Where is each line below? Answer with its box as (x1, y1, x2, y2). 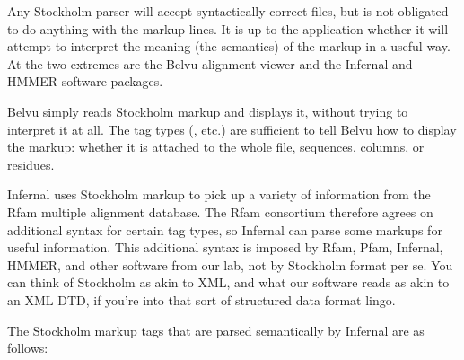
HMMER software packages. (7, 72, 163, 91)
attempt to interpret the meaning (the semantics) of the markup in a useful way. (7, 37, 451, 56)
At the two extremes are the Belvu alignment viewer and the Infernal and (7, 54, 413, 73)
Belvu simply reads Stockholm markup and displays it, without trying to (7, 101, 408, 120)
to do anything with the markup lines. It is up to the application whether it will (7, 19, 449, 38)
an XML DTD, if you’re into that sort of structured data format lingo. (7, 290, 396, 309)
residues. (7, 154, 55, 173)
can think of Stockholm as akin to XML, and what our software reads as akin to (7, 273, 450, 292)
